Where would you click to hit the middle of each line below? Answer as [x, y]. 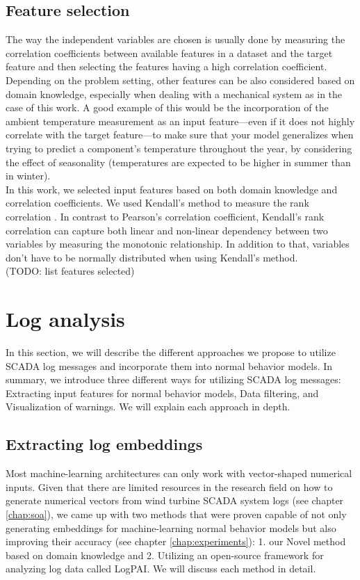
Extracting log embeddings [104, 444]
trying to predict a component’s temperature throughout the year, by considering [179, 148]
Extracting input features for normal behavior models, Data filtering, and [162, 393]
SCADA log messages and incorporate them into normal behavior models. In [169, 365]
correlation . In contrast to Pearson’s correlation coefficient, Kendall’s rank [165, 216]
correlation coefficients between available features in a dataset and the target [169, 53]
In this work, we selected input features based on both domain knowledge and [172, 189]
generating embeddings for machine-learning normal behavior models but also [171, 527]
